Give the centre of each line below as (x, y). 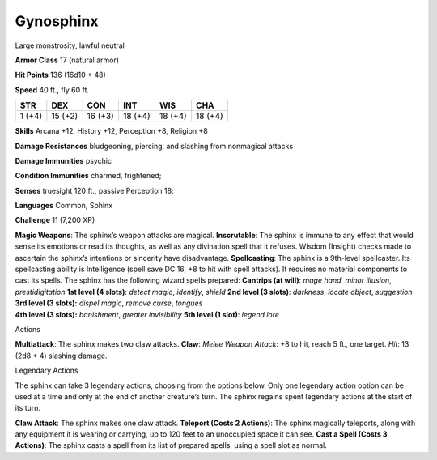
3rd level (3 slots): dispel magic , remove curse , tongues (109, 303)
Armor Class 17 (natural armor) (67, 60)
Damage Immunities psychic (64, 160)
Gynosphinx (57, 21)
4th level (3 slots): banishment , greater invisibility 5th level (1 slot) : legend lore (147, 314)
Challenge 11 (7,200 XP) (55, 220)
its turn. (28, 408)
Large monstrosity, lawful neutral (70, 45)
